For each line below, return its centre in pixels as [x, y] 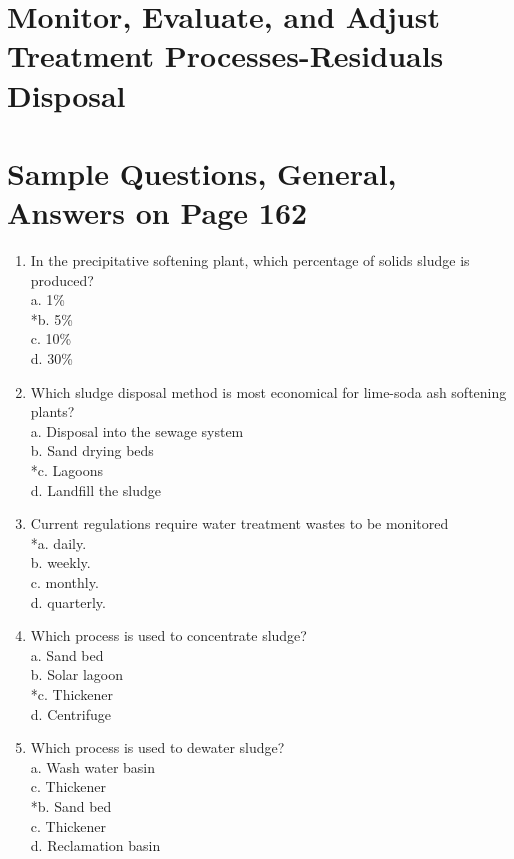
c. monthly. [64, 581]
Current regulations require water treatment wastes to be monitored [239, 523]
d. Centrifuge [70, 713]
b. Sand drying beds [92, 450]
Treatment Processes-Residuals [225, 55]
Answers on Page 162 [157, 212]
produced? [62, 279]
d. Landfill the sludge [95, 489]
